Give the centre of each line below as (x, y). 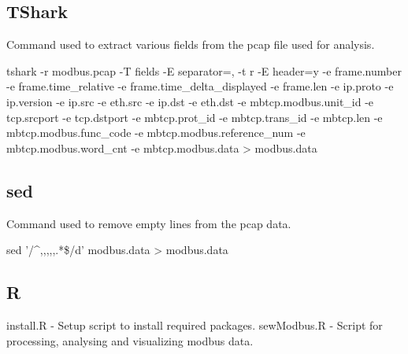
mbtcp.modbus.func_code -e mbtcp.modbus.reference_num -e (156, 133)
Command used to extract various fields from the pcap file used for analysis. (191, 44)
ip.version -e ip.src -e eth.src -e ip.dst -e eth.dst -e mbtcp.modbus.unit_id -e (190, 101)
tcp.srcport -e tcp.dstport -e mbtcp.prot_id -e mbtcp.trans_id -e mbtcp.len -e (195, 117)
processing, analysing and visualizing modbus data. (130, 340)
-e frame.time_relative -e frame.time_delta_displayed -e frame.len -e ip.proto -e (200, 86)
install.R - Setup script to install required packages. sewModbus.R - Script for (195, 324)
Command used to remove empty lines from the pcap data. (149, 223)
